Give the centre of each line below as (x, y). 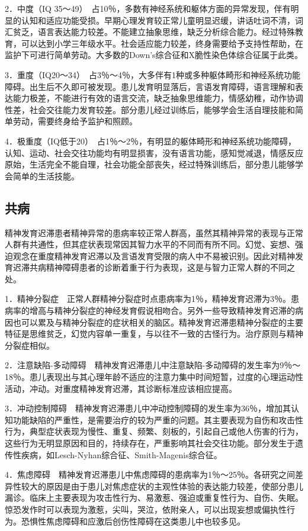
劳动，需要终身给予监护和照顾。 (75, 121)
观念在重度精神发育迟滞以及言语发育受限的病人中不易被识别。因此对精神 (154, 255)
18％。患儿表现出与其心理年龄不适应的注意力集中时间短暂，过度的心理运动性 (154, 377)
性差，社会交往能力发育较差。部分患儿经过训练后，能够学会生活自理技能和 (150, 109)
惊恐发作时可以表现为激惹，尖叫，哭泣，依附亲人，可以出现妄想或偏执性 (146, 509)
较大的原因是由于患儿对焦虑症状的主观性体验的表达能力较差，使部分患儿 (162, 486)
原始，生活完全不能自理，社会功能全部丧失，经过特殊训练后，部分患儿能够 (150, 164)
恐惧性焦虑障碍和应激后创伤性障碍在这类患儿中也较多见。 (133, 521)
